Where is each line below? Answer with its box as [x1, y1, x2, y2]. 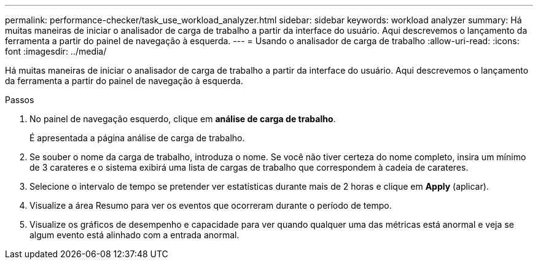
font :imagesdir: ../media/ [5, 46, 107, 56]
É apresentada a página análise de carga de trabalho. [29, 133, 245, 143]
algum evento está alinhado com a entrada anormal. [29, 230, 240, 240]
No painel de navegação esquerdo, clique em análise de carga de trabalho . [29, 114, 336, 124]
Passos [5, 95, 34, 105]
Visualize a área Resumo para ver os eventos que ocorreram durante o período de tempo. [29, 200, 392, 211]
